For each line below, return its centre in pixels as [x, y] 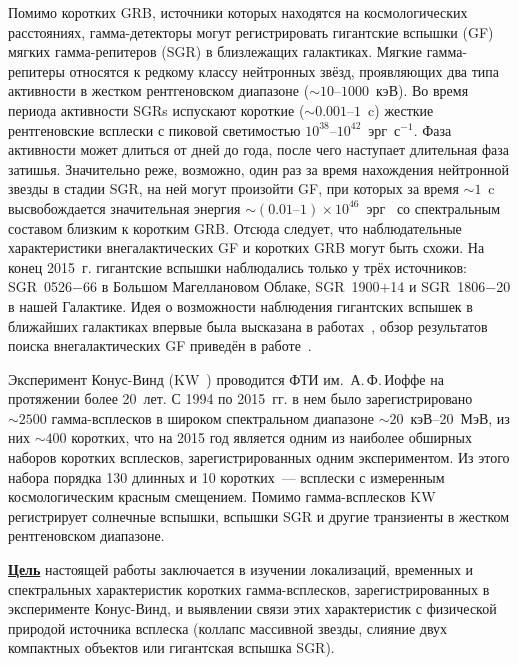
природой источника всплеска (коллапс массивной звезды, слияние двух [228, 627]
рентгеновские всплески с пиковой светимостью [154, 129]
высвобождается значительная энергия [124, 207]
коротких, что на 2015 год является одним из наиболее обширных [271, 437]
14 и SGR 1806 [438, 286]
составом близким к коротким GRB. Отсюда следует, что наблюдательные [235, 227]
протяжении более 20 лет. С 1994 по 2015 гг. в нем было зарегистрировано [240, 398]
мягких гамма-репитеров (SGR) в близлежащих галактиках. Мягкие [215, 51]
